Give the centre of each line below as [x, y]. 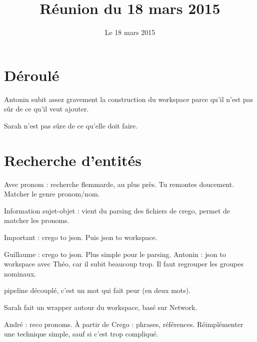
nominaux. [20, 273]
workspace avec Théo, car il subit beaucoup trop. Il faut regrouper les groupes [124, 264]
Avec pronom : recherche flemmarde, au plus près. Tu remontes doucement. [119, 184]
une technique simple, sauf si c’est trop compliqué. [81, 334]
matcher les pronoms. [37, 220]
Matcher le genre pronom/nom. [52, 194]
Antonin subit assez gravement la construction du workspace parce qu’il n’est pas [129, 99]
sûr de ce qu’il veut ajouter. [46, 109]
